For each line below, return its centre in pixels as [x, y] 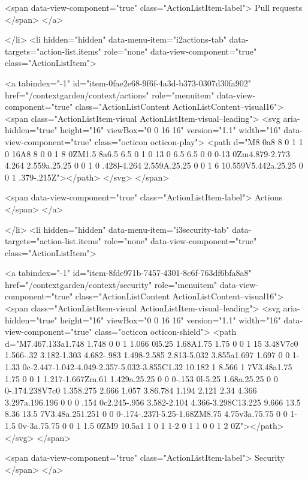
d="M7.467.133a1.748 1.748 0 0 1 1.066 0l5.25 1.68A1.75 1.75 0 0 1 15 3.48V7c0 [152, 343]
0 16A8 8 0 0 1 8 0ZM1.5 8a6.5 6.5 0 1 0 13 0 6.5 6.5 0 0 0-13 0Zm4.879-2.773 [147, 153]
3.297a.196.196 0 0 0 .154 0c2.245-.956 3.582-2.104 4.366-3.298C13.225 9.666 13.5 [153, 402]
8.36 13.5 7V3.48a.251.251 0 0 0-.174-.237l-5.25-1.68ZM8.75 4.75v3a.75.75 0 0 [146, 414]
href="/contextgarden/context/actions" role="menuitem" [110, 94]
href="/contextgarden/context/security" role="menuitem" [111, 284]
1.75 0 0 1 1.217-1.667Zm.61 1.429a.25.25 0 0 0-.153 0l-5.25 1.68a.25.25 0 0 [141, 378]
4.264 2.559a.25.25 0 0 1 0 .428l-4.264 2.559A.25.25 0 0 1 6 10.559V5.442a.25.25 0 [154, 165]
